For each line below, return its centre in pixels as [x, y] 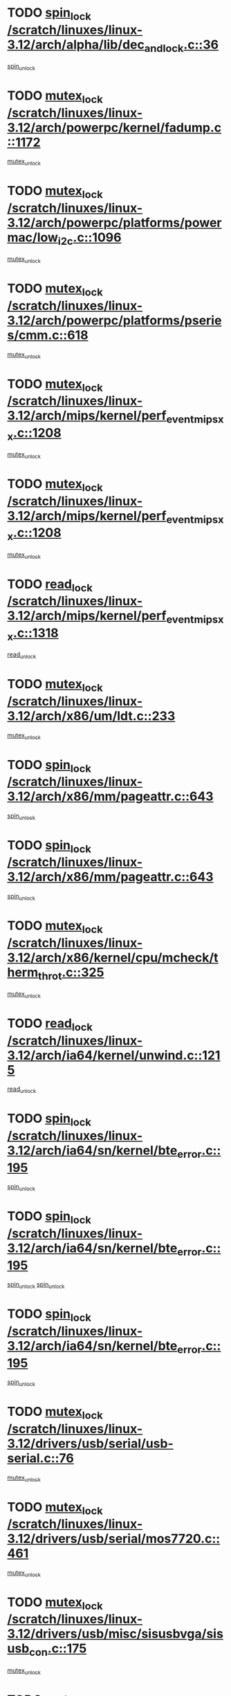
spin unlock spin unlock [36, 1285]
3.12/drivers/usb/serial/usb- [91, 1443]
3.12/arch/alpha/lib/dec [76, 45]
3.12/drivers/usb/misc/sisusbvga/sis [115, 1634]
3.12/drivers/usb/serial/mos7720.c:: [114, 1539]
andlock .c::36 [182, 46]
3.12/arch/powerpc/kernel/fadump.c [114, 128]
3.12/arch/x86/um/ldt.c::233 [91, 716]
